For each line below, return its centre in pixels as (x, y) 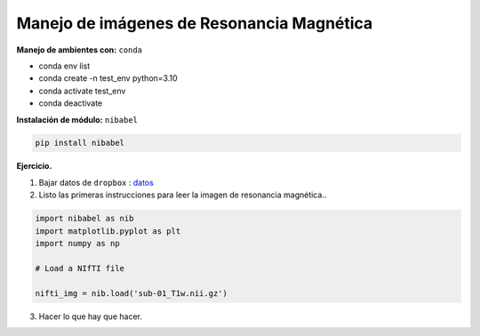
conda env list (64, 66)
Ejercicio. (34, 166)
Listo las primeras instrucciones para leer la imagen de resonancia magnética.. (183, 195)
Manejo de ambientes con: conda (79, 50)
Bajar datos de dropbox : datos (96, 182)
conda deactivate (71, 103)
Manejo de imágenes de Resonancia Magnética (195, 23)
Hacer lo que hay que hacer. (90, 316)
